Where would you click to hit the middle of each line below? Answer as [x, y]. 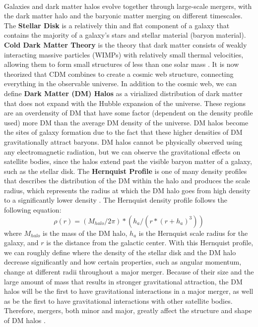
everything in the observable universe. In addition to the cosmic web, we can [120, 83]
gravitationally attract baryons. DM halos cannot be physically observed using [123, 141]
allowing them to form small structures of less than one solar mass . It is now [122, 64]
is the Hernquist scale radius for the [193, 233]
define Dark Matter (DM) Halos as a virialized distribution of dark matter [123, 93]
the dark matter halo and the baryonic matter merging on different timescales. [123, 16]
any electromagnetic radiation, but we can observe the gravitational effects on [122, 151]
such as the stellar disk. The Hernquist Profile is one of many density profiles [126, 171]
